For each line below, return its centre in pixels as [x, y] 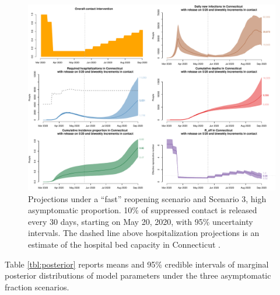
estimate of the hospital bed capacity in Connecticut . [124, 244]
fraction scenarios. [37, 287]
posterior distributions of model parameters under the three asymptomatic [138, 275]
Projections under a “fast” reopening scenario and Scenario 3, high [147, 198]
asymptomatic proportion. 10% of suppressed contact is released [143, 210]
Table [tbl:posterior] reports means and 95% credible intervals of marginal [137, 264]
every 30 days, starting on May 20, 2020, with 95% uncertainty [141, 221]
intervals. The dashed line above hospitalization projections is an [144, 233]
